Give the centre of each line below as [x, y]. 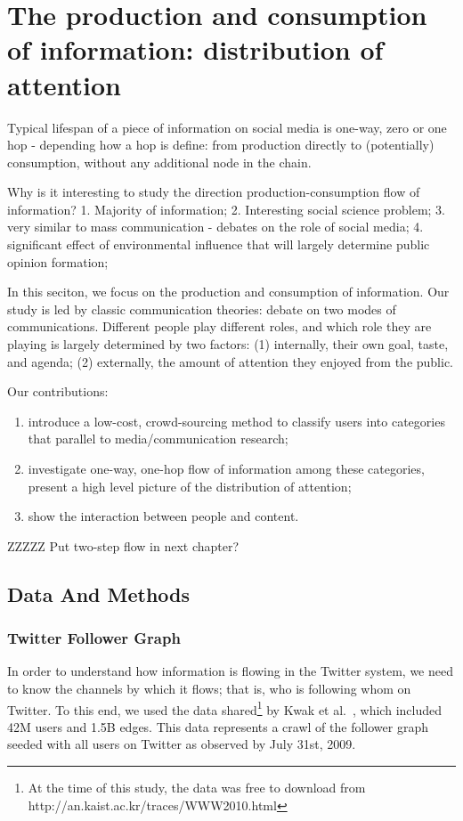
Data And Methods [99, 593]
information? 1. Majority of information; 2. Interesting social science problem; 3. [227, 209]
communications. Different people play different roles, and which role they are [219, 326]
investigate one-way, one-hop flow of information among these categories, [226, 468]
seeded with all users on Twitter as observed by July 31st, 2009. [182, 744]
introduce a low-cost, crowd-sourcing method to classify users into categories [236, 421]
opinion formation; [58, 261]
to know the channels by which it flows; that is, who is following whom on [209, 688]
